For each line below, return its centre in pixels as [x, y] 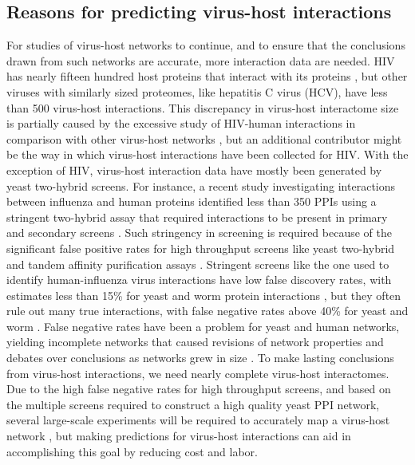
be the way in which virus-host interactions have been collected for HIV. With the [207, 154]
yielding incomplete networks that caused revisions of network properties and [195, 342]
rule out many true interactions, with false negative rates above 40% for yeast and [207, 311]
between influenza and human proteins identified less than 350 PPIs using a [192, 201]
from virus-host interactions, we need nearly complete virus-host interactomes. [198, 373]
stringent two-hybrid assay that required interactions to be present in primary [197, 217]
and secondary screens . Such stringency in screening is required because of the [199, 232]
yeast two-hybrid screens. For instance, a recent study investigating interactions [201, 185]
